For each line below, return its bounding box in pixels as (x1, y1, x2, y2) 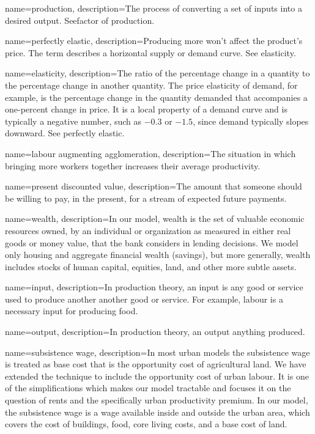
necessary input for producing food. (5, 304, 138, 317)
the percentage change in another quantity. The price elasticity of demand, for (5, 78, 298, 91)
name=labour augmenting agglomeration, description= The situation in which (5, 147, 296, 160)
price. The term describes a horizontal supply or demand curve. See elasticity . (5, 46, 296, 59)
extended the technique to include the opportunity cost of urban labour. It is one (5, 369, 309, 382)
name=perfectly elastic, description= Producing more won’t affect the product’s (5, 34, 303, 47)
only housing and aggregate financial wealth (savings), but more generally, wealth (5, 248, 311, 261)
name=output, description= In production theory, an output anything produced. (5, 325, 305, 338)
